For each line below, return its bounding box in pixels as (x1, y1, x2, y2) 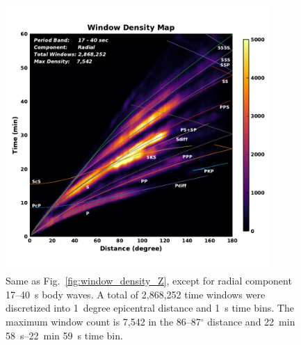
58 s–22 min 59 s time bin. (6, 328, 123, 342)
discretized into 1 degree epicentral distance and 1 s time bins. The (6, 300, 294, 315)
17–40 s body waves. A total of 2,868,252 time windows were (6, 287, 266, 301)
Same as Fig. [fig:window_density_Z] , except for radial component (6, 273, 292, 288)
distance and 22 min (207, 314, 295, 328)
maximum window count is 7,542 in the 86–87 (6, 314, 201, 328)
